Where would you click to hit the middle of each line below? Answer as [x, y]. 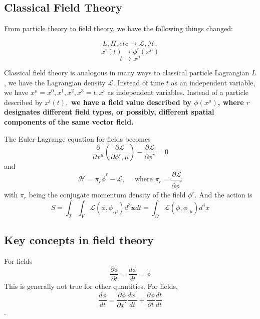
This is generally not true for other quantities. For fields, [91, 286]
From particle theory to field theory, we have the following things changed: [119, 28]
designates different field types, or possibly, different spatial [109, 112]
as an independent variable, [213, 82]
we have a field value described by [131, 102]
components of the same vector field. [69, 121]
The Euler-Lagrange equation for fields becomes [77, 138]
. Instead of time [139, 82]
